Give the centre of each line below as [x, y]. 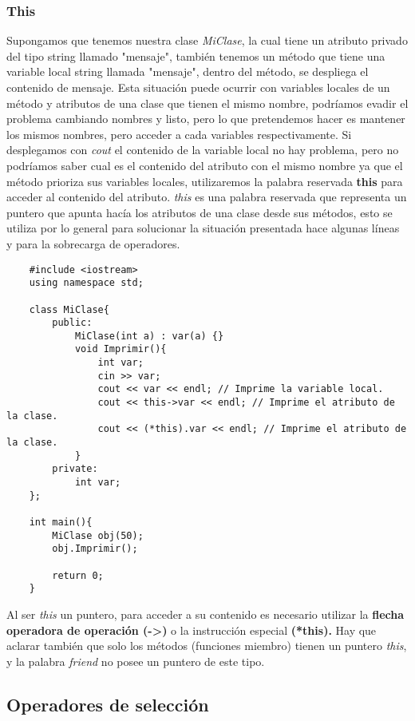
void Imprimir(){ [121, 349]
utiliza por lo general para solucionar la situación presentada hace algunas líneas [203, 228]
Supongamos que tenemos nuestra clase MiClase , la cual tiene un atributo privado [207, 40]
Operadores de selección [108, 704]
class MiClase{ [69, 309]
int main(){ [61, 522]
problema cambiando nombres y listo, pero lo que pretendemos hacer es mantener [206, 119]
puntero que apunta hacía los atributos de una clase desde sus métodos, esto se [200, 212]
